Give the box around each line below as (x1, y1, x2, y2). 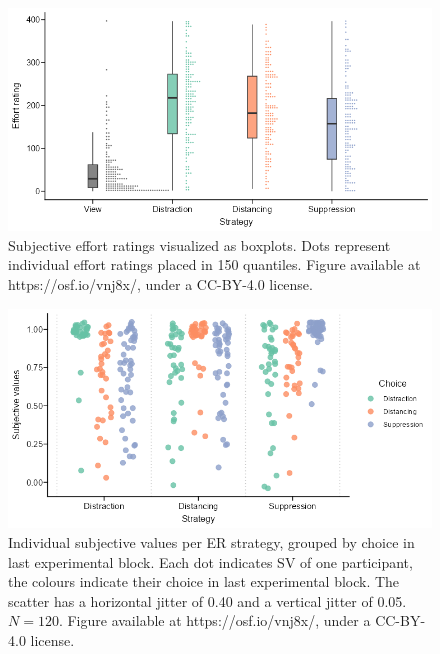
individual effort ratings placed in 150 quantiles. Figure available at (8, 254, 421, 275)
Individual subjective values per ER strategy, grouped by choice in (8, 531, 415, 552)
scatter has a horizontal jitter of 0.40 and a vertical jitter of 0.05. (8, 590, 407, 611)
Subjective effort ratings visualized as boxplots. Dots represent (8, 234, 391, 255)
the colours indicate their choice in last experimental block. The (8, 571, 400, 592)
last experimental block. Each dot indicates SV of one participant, (8, 551, 413, 572)
